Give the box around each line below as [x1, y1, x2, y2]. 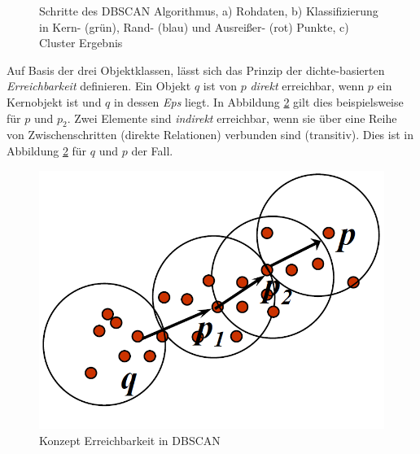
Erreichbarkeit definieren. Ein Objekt [7, 77, 191, 94]
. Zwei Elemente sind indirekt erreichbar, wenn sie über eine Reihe [67, 109, 397, 126]
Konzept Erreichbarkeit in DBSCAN [39, 431, 221, 448]
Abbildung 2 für [7, 142, 87, 159]
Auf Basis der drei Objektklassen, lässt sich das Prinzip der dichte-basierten [7, 61, 385, 78]
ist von [203, 77, 238, 94]
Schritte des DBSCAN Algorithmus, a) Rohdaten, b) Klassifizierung [39, 2, 378, 19]
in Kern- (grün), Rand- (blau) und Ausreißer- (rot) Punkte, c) [39, 18, 349, 35]
